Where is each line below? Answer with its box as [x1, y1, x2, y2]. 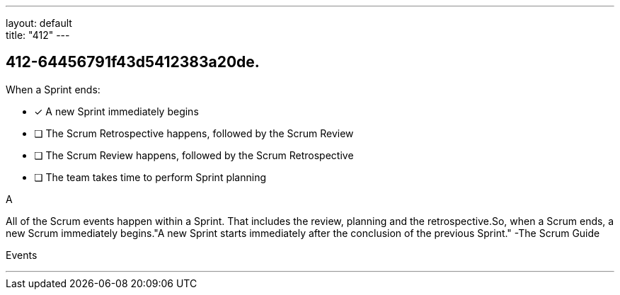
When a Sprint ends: [6, 83, 101, 96]
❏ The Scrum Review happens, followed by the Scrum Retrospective [34, 149, 354, 161]
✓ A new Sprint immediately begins [34, 105, 199, 117]
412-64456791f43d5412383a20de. [6, 53, 260, 71]
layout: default [6, 17, 72, 29]
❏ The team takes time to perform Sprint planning [34, 170, 267, 183]
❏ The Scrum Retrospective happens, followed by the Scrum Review [34, 127, 354, 139]
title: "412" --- [6, 29, 70, 41]
